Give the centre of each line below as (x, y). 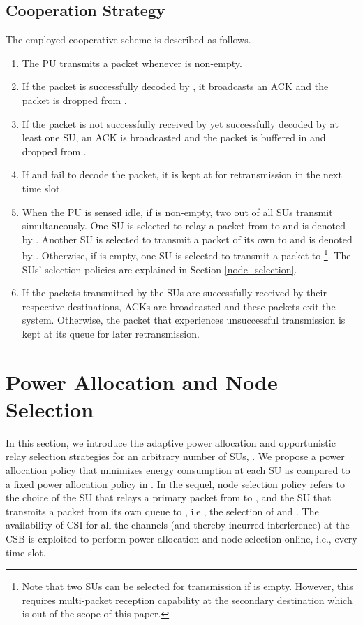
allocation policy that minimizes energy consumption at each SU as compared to (178, 470)
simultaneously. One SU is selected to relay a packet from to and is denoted (184, 225)
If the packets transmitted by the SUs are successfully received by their (174, 293)
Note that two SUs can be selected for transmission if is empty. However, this (187, 586)
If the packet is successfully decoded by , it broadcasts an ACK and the (175, 86)
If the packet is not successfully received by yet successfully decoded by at (180, 123)
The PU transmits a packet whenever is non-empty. (132, 63)
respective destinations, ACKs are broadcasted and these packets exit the (179, 306)
